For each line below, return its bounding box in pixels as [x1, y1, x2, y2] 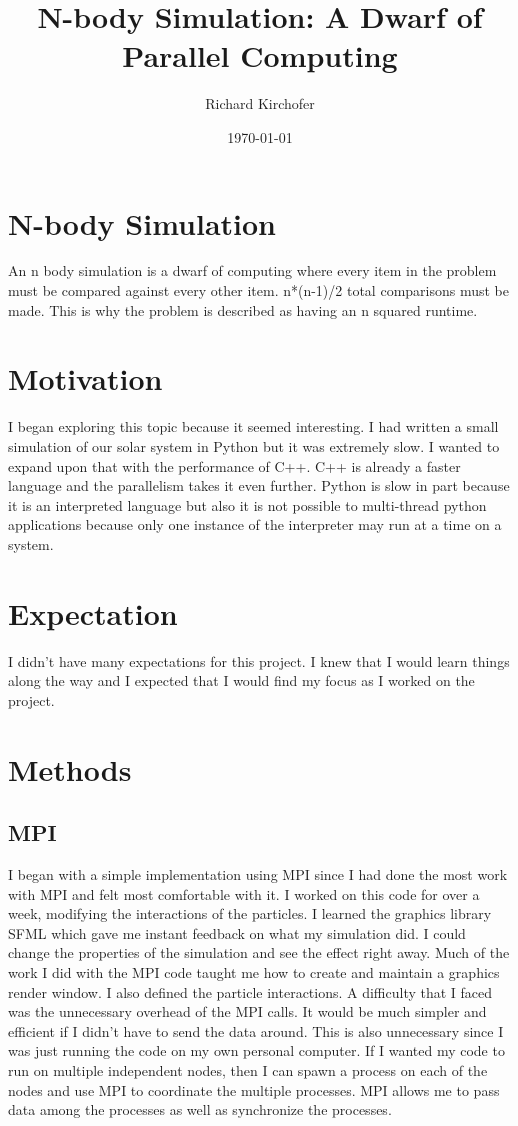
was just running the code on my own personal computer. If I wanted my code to [8, 1040, 505, 1061]
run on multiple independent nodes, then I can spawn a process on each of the [8, 1059, 488, 1080]
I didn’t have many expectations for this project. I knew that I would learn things [8, 650, 510, 671]
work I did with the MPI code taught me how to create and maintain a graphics [8, 961, 500, 982]
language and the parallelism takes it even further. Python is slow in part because [8, 475, 510, 496]
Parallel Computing [122, 35, 398, 76]
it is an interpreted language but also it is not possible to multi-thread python [8, 494, 487, 515]
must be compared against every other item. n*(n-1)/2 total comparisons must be [8, 280, 510, 301]
